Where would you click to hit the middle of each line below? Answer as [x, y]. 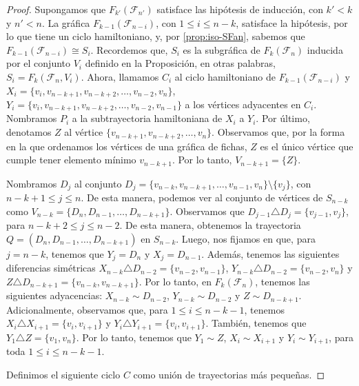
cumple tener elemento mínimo [71, 160]
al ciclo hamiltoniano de [225, 76]
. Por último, [283, 118]
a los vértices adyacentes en [243, 104]
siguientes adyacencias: [54, 295]
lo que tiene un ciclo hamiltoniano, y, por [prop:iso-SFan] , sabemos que [156, 36]
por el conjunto [39, 63]
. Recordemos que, [129, 49]
